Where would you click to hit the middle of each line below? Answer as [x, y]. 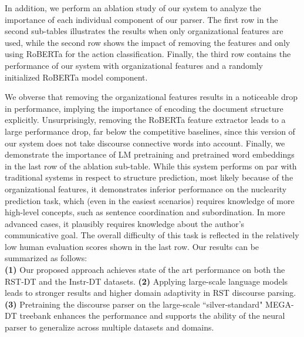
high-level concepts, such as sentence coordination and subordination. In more [145, 212]
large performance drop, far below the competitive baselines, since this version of [150, 131]
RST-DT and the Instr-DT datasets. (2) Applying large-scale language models [146, 281]
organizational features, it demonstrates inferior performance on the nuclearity [146, 188]
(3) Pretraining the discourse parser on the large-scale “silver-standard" [134, 304]
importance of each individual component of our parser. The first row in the [141, 19]
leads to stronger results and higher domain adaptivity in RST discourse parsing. [151, 293]
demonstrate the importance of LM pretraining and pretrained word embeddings [150, 154]
